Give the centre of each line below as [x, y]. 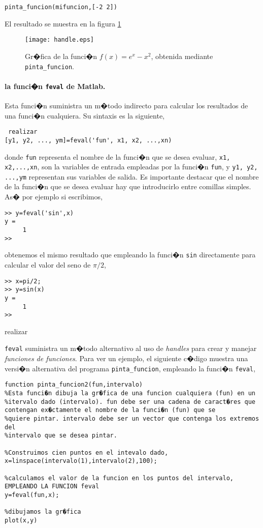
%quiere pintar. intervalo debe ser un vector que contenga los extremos [132, 418]
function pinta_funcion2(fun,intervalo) [74, 385]
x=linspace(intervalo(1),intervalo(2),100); [81, 461]
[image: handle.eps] [60, 40]
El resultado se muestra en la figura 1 [63, 23]
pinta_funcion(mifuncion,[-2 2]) [61, 7]
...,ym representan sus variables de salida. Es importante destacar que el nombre [132, 176]
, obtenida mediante [182, 56]
